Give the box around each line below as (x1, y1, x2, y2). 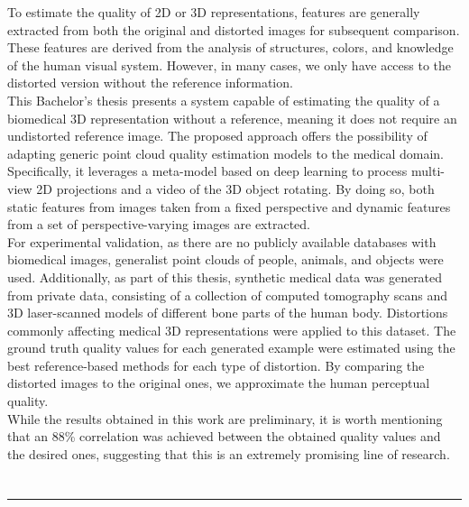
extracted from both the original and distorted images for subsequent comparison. (7, 20, 460, 39)
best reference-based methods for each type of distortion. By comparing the (7, 355, 425, 374)
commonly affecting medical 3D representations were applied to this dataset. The (7, 320, 456, 339)
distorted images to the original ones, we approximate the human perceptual (7, 373, 430, 392)
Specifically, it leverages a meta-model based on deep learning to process (7, 161, 408, 180)
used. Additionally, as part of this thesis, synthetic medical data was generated (7, 267, 443, 286)
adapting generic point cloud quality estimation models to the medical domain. (7, 143, 444, 162)
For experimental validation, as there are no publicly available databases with (7, 232, 437, 251)
